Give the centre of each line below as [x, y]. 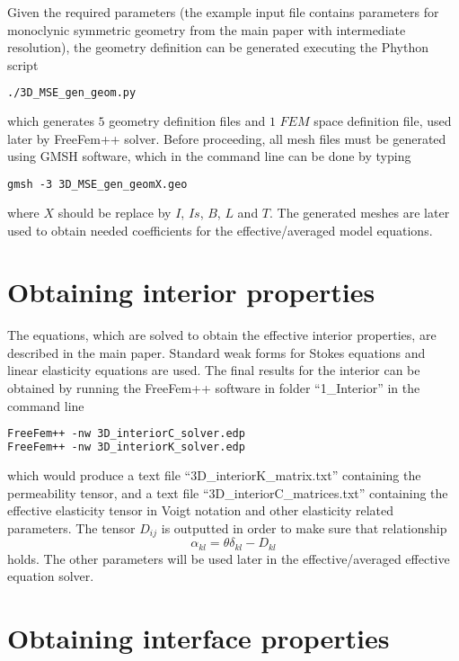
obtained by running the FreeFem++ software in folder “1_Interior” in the [214, 388]
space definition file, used [383, 121]
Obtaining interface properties [199, 638]
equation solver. [51, 576]
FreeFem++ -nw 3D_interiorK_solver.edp [126, 447]
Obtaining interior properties [191, 292]
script [23, 64]
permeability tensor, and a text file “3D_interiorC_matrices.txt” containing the [228, 492]
